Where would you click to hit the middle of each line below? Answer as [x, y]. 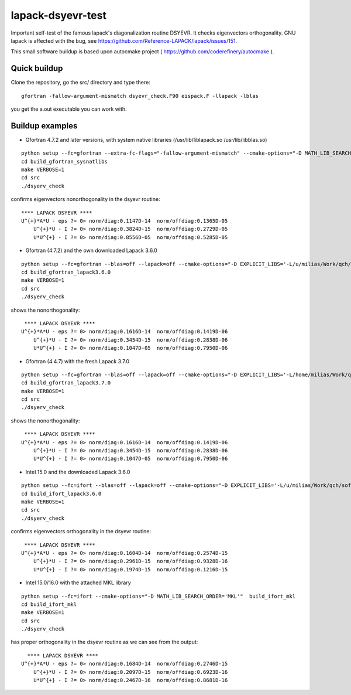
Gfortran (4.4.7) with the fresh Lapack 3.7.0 [78, 361]
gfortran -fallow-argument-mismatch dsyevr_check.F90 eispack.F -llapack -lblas [140, 96]
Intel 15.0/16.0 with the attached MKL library [78, 582]
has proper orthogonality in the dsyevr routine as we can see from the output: [104, 642]
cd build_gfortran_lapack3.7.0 [66, 383]
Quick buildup [37, 68]
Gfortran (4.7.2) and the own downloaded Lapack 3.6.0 [91, 251]
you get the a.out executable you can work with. [69, 109]
